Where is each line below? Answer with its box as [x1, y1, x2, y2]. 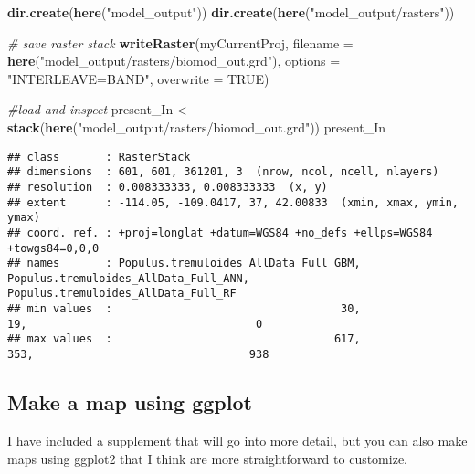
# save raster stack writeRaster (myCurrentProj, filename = [7, 33, 354, 52]
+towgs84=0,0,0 [7, 241, 100, 255]
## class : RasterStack [7, 150, 191, 163]
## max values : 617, [7, 332, 361, 346]
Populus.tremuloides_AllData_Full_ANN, [7, 271, 249, 285]
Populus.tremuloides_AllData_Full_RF [7, 287, 237, 300]
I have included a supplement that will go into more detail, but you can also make [7, 430, 468, 449]
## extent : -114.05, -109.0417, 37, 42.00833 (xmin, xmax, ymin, [7, 195, 459, 209]
